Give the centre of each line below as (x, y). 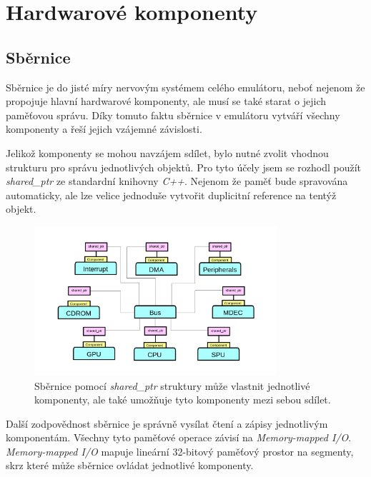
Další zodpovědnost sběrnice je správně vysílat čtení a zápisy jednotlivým (167, 423)
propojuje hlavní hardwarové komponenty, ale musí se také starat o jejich (166, 101)
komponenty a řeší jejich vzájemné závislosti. (104, 129)
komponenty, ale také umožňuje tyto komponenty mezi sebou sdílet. (183, 400)
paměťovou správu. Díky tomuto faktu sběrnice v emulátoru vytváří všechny (173, 115)
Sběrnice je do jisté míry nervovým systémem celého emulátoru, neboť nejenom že (185, 87)
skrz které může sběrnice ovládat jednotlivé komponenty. (130, 465)
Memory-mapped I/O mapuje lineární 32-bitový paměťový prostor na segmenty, (180, 451)
